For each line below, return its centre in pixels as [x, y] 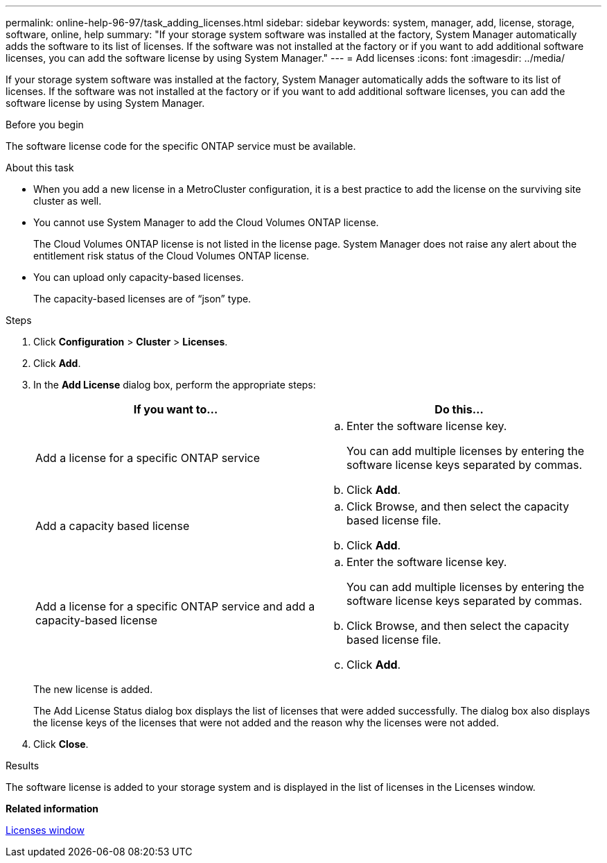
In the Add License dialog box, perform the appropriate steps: [175, 385]
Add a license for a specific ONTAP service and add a [175, 606]
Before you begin [45, 125]
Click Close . [61, 744]
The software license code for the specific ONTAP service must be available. [181, 146]
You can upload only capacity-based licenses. [139, 277]
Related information [52, 809]
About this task [40, 168]
